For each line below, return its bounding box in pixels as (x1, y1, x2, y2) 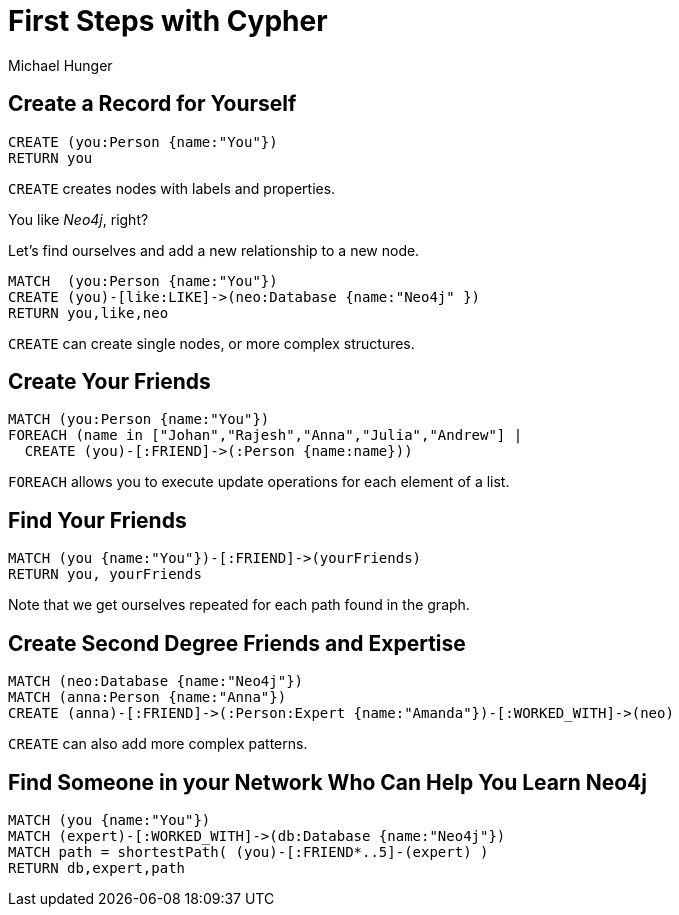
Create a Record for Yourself (8, 91, 297, 117)
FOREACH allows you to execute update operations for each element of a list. (8, 473, 510, 491)
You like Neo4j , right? (8, 210, 149, 228)
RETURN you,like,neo (8, 304, 169, 321)
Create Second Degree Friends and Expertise (8, 630, 466, 656)
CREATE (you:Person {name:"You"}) (8, 133, 278, 150)
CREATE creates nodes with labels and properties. (8, 179, 336, 197)
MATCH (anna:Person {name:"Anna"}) (8, 689, 287, 706)
